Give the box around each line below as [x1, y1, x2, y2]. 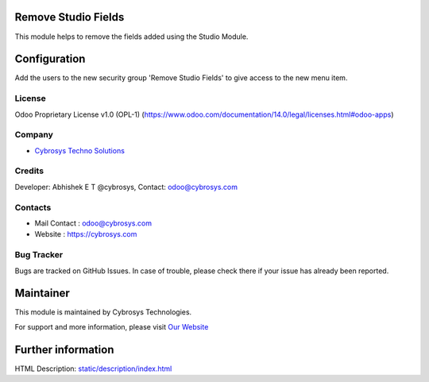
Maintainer [14, 287, 71, 300]
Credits [14, 165, 44, 176]
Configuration [14, 52, 86, 66]
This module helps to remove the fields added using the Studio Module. [14, 32, 249, 41]
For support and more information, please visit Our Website [14, 322, 209, 331]
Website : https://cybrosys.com [34, 230, 137, 239]
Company [14, 129, 53, 141]
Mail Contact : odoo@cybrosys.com [34, 218, 153, 228]
